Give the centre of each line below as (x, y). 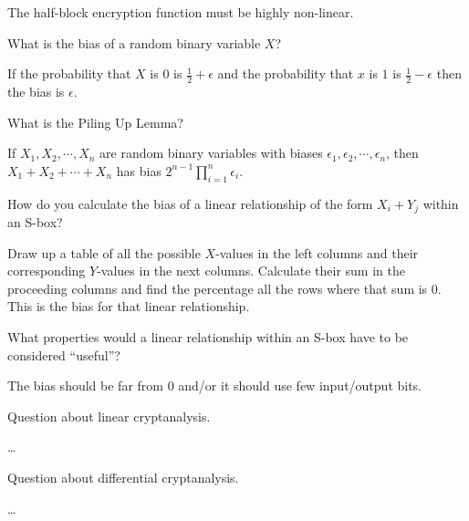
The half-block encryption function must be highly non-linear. (181, 12)
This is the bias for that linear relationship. (129, 306)
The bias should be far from (85, 386)
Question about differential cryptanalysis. (123, 477)
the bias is (36, 92)
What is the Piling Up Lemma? (95, 122)
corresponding (47, 271)
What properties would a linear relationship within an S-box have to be (208, 337)
